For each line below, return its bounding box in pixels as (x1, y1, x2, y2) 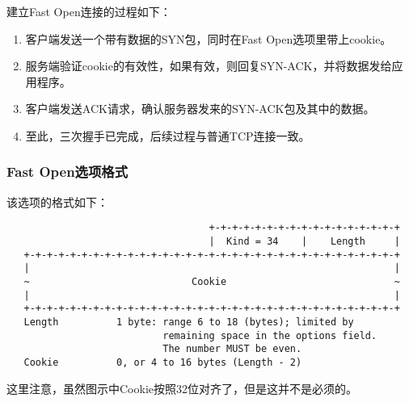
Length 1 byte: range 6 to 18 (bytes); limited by (23, 316, 354, 328)
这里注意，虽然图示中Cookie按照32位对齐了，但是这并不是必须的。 (6, 379, 357, 396)
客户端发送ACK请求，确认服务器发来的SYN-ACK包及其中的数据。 (25, 100, 375, 117)
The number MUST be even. (162, 343, 302, 355)
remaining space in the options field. (162, 329, 377, 341)
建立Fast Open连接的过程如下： (6, 3, 171, 19)
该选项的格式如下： (6, 193, 108, 210)
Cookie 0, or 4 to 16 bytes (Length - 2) (23, 356, 302, 368)
